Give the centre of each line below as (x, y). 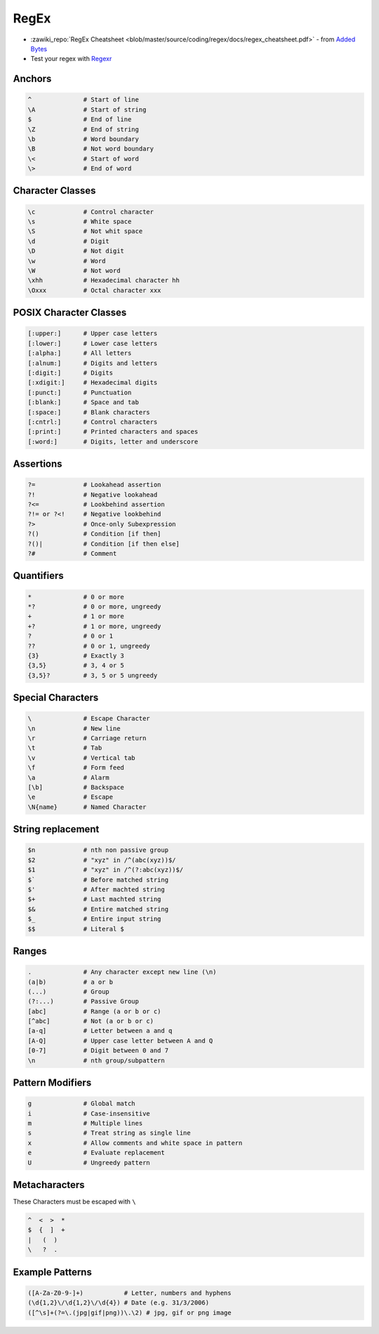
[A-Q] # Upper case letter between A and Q (120, 1041)
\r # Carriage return (87, 738)
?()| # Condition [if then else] (104, 543)
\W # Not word (74, 271)
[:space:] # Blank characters (89, 412)
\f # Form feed (76, 768)
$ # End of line (80, 120)
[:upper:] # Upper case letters (93, 334)
